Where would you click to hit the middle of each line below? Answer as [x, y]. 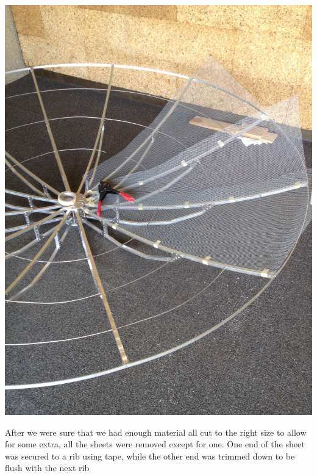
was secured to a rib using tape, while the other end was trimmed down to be [150, 456]
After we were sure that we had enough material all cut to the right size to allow [156, 432]
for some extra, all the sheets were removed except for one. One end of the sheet [155, 444]
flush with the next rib [47, 468]
